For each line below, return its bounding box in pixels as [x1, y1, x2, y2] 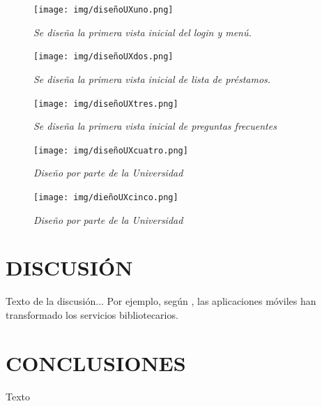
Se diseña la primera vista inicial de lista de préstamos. [33, 71, 271, 86]
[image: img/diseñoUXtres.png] [33, 98, 178, 109]
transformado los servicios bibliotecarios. [6, 307, 178, 322]
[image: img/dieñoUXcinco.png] [33, 193, 178, 202]
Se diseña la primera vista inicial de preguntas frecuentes [33, 119, 277, 133]
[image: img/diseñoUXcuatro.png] [33, 145, 188, 156]
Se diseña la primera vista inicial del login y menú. [33, 24, 252, 39]
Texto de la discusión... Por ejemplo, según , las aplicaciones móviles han [6, 294, 316, 308]
